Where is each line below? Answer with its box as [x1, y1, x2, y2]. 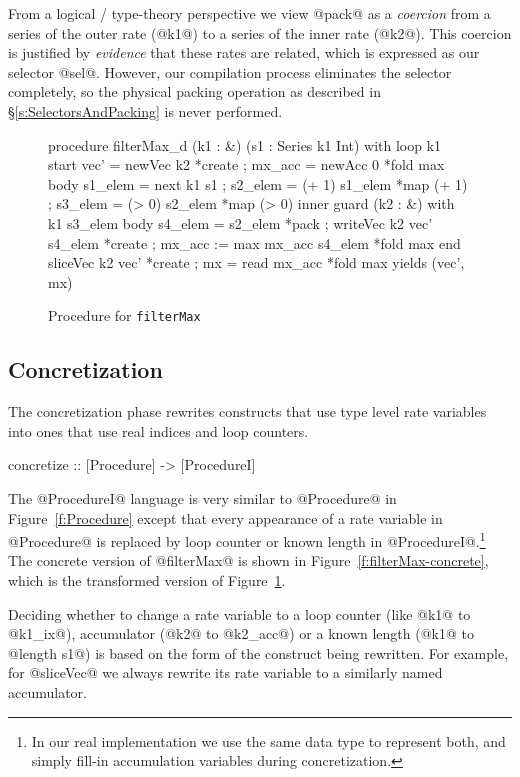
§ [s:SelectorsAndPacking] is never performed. [8, 100, 283, 121]
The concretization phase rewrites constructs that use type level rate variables [8, 401, 487, 422]
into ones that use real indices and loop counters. [8, 420, 309, 441]
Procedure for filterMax [48, 305, 201, 326]
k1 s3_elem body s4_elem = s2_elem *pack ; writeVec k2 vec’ [48, 212, 433, 233]
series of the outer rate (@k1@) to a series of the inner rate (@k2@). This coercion [8, 22, 512, 43]
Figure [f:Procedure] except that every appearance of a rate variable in [8, 507, 443, 528]
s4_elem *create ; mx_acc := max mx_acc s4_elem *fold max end [48, 232, 461, 253]
